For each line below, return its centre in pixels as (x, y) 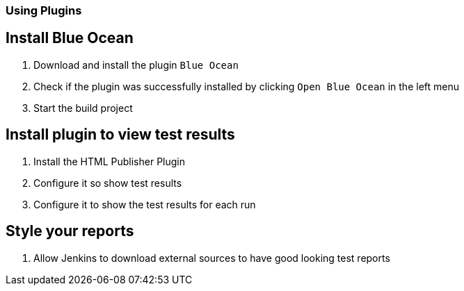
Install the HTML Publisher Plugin (110, 161)
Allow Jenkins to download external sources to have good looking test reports (212, 258)
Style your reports (70, 231)
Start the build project (83, 108)
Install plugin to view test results (120, 135)
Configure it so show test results (108, 183)
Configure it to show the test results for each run (145, 204)
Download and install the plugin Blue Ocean (136, 65)
